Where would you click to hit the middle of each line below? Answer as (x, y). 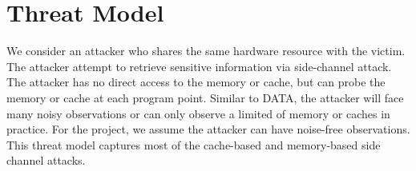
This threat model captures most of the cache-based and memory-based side (194, 144)
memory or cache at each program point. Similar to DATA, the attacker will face (205, 97)
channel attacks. (46, 160)
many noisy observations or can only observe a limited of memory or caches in (198, 113)
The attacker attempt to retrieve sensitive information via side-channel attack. (199, 66)
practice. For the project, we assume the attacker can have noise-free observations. (208, 129)
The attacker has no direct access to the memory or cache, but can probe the (196, 82)
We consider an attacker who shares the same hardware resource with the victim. (206, 51)
